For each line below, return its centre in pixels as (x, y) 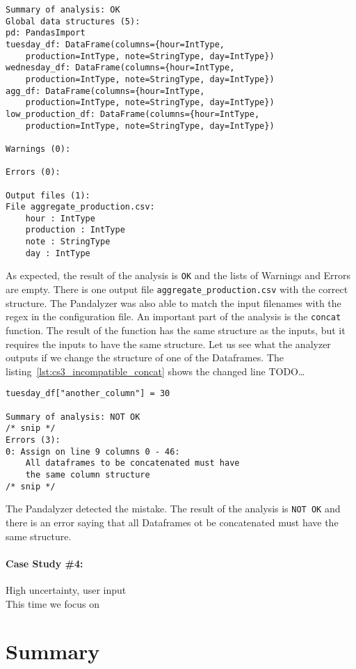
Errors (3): (33, 440)
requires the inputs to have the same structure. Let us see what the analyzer (168, 344)
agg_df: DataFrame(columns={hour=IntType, (105, 91)
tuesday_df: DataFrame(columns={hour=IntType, (115, 44)
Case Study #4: (44, 563)
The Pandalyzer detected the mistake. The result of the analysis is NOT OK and (173, 509)
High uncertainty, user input (66, 589)
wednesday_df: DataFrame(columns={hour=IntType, (120, 68)
